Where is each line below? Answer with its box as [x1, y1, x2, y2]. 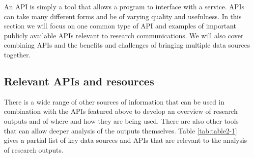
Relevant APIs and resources [4, 73, 154, 88]
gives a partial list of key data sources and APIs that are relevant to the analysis [4, 135, 247, 145]
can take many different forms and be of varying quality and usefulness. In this [4, 11, 242, 21]
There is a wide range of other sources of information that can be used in [4, 96, 225, 106]
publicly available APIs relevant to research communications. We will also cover [4, 30, 244, 40]
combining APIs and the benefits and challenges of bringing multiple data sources [4, 40, 250, 50]
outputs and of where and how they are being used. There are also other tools [4, 115, 239, 126]
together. [4, 49, 31, 59]
